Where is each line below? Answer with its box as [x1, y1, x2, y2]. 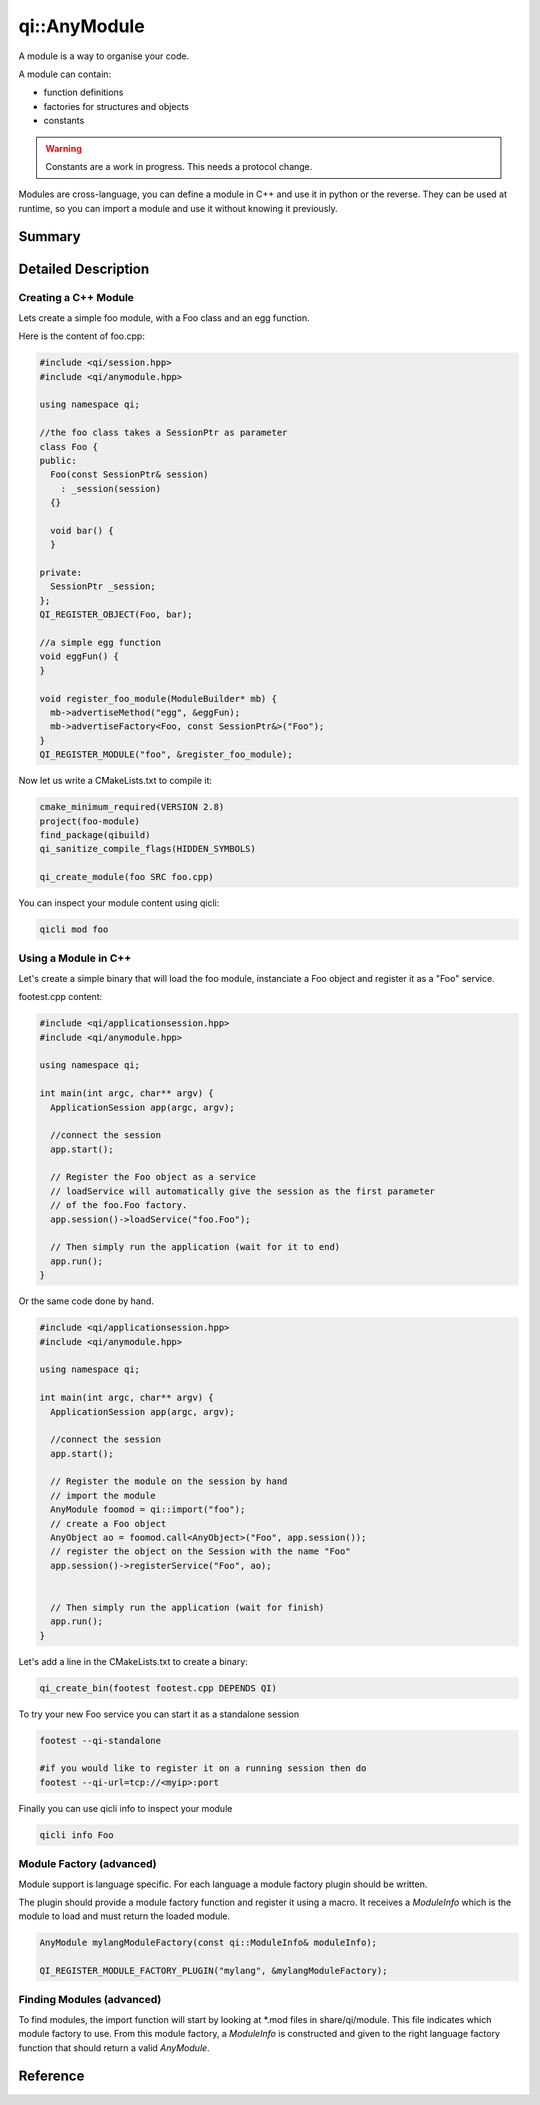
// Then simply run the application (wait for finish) [50, 1601, 325, 1613]
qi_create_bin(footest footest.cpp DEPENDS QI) [39, 1682, 277, 1694]
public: [39, 455, 77, 466]
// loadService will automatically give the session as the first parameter [50, 1185, 435, 1197]
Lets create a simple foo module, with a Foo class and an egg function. [18, 311, 310, 324]
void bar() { [50, 525, 114, 536]
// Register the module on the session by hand [50, 1476, 288, 1487]
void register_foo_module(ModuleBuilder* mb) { [39, 693, 277, 704]
